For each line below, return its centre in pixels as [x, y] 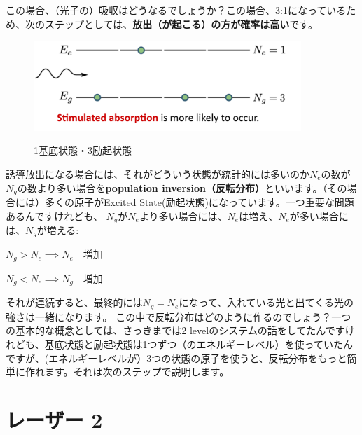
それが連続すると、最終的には [74, 302]
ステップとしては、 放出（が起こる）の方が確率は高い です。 [181, 23]
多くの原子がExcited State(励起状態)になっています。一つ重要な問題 [199, 201]
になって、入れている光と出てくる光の [266, 302]
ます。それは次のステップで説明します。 [137, 372]
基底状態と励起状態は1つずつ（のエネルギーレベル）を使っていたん [199, 344]
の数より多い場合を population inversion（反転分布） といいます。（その [182, 187]
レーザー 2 [54, 420]
